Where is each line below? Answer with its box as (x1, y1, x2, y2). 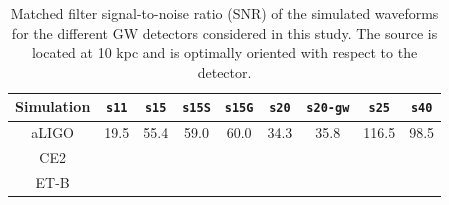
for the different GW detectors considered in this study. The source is (11, 22, 438, 43)
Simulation (15, 96, 91, 117)
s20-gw (306, 101, 350, 116)
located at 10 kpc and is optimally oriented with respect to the (31, 42, 418, 63)
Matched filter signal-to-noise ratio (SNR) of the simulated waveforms (10, 3, 439, 23)
